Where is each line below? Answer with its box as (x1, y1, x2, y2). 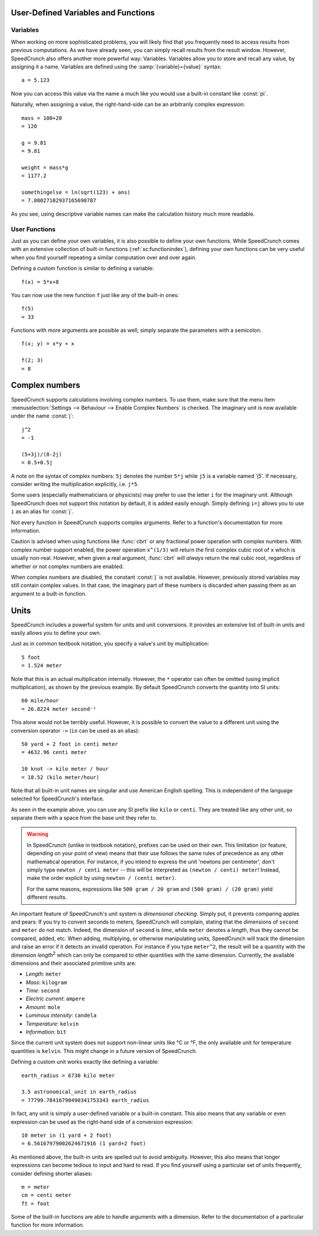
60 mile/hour (21, 697, 59, 704)
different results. (27, 893, 67, 901)
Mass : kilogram (25, 979, 67, 986)
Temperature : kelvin (25, 1020, 79, 1027)
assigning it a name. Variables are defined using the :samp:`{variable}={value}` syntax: (11, 63, 222, 70)
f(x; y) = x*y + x (21, 340, 75, 347)
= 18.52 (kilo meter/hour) (21, 774, 100, 781)
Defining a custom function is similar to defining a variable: (11, 265, 154, 272)
